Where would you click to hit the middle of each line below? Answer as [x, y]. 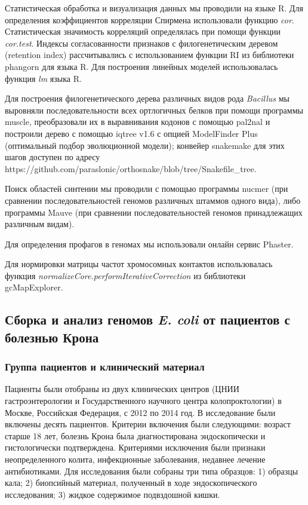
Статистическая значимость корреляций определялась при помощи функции [143, 31]
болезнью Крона [52, 337]
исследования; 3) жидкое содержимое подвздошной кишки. [113, 494]
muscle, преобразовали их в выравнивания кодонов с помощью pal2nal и [138, 122]
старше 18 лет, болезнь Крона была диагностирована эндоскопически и [135, 435]
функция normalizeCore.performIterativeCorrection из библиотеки [125, 275]
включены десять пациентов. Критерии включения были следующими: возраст [148, 424]
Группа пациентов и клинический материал [105, 367]
